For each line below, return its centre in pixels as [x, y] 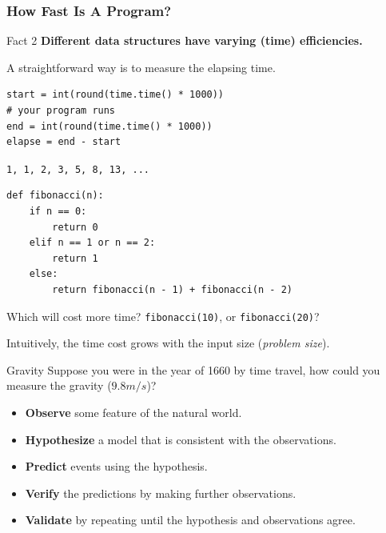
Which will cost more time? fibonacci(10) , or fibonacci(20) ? [163, 316]
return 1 [75, 258]
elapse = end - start [64, 142]
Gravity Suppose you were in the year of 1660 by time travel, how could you [193, 369]
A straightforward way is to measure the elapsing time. [141, 67]
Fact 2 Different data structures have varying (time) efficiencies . [185, 40]
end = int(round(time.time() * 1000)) [109, 126]
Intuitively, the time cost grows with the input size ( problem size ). [168, 343]
